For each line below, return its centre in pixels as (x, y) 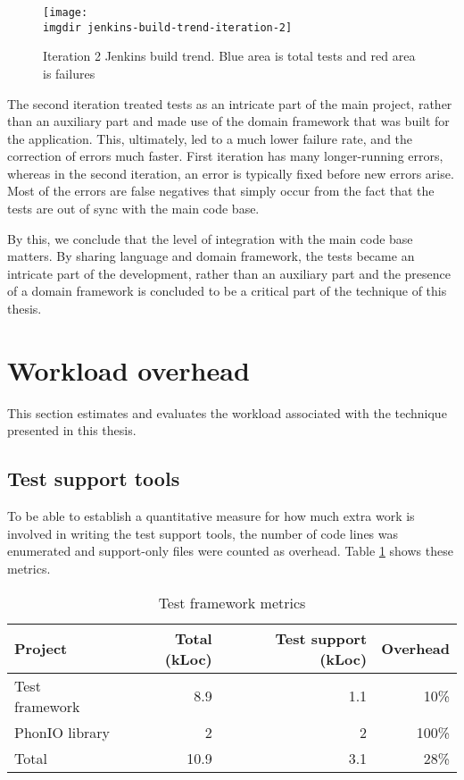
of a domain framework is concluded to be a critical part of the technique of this (227, 291)
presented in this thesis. (72, 430)
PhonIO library (62, 732)
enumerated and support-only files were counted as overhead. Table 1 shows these (230, 551)
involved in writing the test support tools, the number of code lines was (203, 533)
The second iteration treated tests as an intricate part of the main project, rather (230, 103)
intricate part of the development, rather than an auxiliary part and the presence (229, 273)
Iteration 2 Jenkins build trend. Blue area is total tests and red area (229, 56)
